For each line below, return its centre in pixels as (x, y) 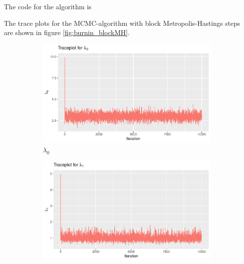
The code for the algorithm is (48, 6)
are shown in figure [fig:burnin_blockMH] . (67, 32)
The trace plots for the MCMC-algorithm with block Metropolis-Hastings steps (122, 23)
